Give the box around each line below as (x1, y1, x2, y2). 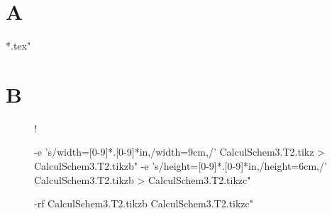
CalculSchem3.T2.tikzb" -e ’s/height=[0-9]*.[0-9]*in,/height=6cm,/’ (34, 159, 327, 173)
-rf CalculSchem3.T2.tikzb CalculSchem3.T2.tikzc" (34, 196, 253, 211)
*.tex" (6, 38, 31, 53)
